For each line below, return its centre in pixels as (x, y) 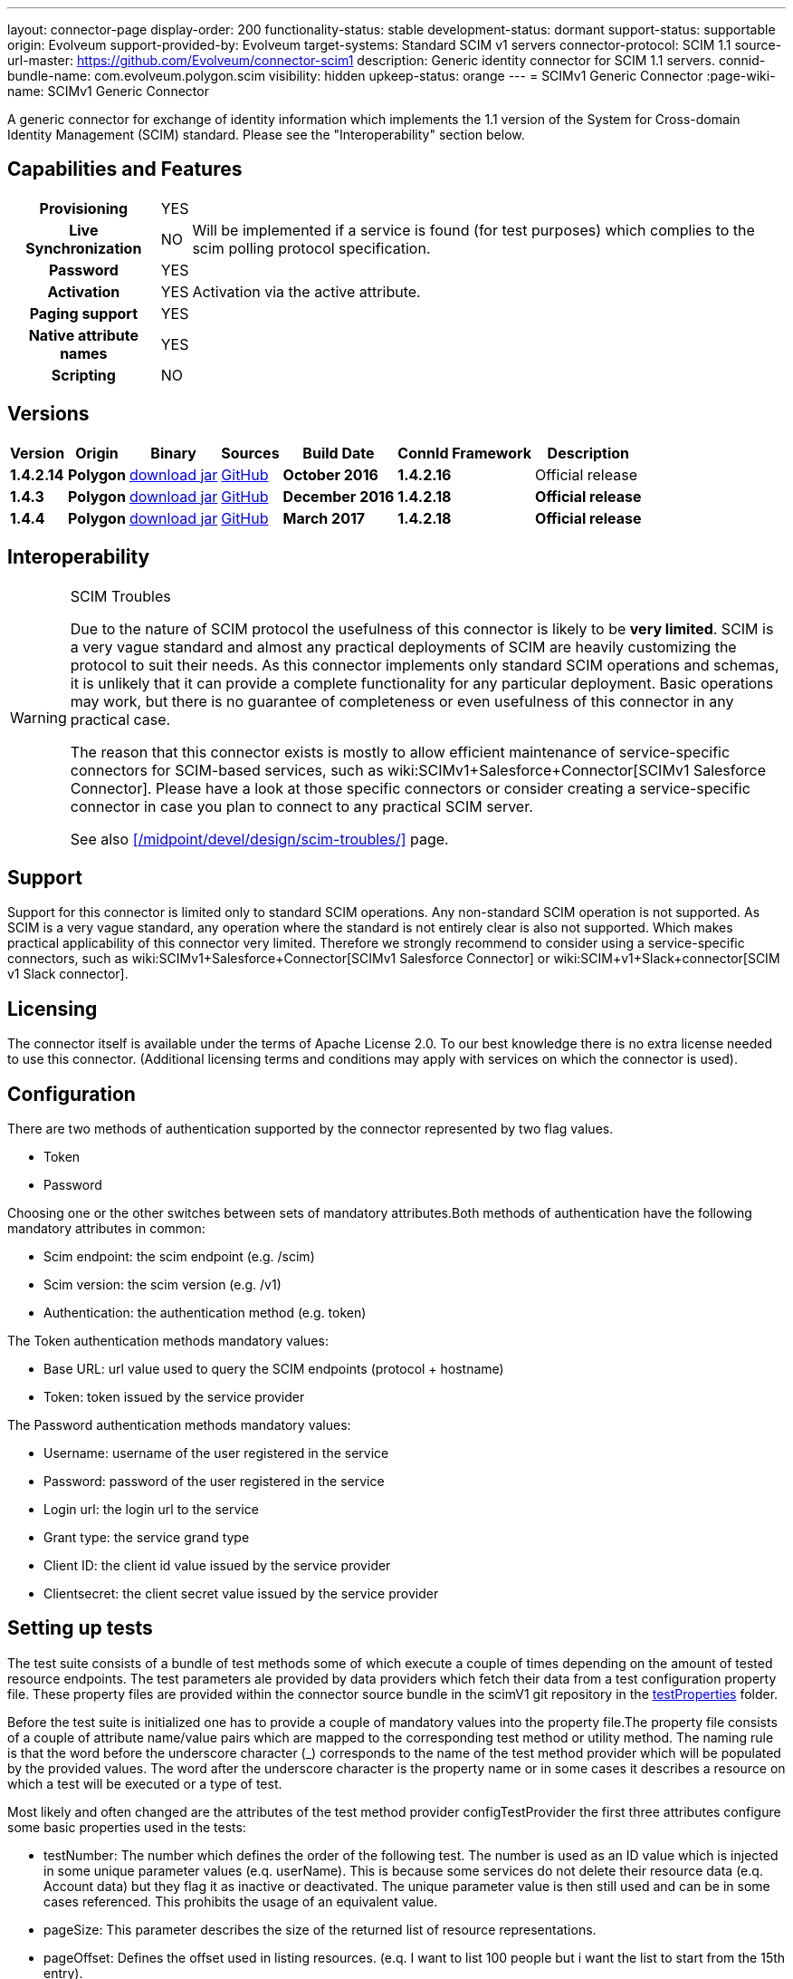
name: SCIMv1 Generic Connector (108, 91)
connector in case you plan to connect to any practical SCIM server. (301, 806)
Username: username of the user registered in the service (216, 1453)
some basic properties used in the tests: (127, 1827)
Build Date (339, 453)
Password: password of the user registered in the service (214, 1482)
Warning (38, 717)
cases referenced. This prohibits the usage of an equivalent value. (241, 1901)
